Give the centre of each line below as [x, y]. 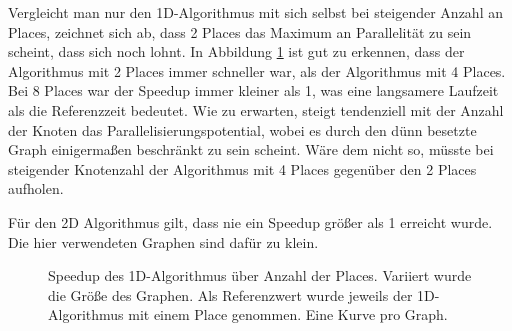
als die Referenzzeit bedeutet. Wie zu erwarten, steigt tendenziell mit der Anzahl [256, 109]
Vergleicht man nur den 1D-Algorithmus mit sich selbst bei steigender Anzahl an [255, 12]
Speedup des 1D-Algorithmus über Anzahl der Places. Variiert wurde [260, 275]
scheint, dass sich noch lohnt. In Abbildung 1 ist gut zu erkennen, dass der [236, 51]
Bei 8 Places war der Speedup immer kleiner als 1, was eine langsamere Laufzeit [253, 90]
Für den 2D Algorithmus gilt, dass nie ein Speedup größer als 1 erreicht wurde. [250, 221]
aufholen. [36, 188]
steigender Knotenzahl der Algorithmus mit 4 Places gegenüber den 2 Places [242, 168]
